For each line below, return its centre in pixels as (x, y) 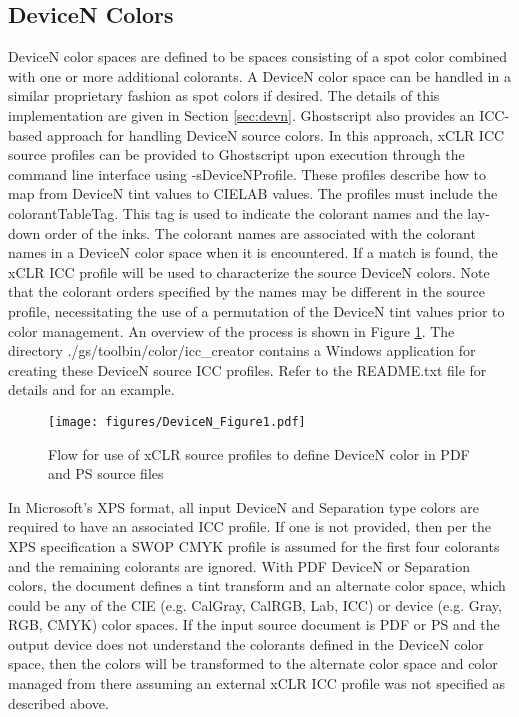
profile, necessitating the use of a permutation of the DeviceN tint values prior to (256, 310)
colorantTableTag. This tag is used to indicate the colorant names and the (235, 212)
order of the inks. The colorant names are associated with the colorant (260, 232)
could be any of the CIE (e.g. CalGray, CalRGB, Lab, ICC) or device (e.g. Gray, (255, 604)
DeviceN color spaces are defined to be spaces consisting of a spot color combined (257, 56)
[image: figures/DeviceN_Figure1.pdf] (177, 421)
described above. (58, 702)
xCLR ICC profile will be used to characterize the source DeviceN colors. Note (249, 271)
